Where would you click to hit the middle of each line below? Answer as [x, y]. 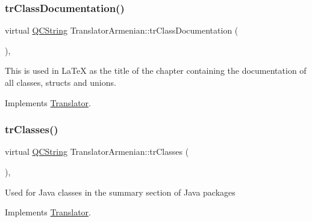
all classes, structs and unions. [61, 82]
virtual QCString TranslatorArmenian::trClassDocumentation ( [122, 30]
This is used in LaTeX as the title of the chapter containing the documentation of [156, 70]
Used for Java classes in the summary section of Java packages [120, 192]
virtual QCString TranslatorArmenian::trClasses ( [97, 151]
